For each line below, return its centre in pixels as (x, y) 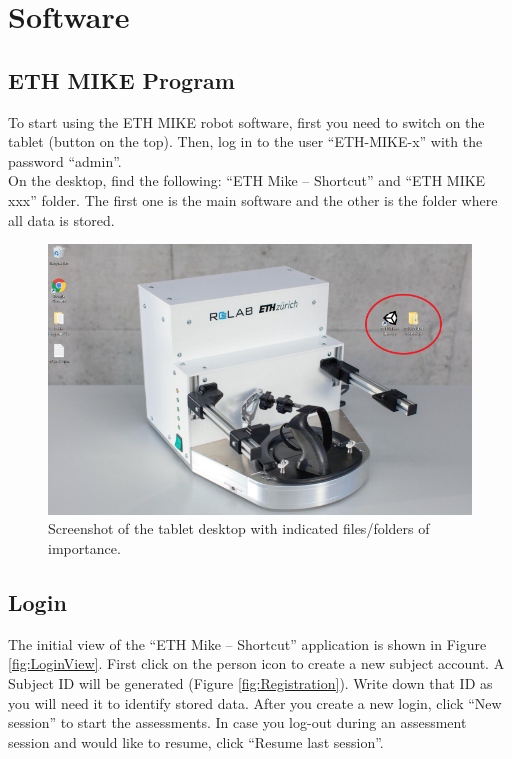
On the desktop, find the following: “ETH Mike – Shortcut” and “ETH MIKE (247, 180)
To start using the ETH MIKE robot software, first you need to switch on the (246, 121)
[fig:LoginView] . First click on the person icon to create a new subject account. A (256, 663)
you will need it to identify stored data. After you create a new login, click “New (255, 702)
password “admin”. (65, 160)
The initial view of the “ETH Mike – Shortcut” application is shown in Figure (247, 643)
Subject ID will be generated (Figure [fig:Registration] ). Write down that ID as (250, 683)
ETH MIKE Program (121, 79)
